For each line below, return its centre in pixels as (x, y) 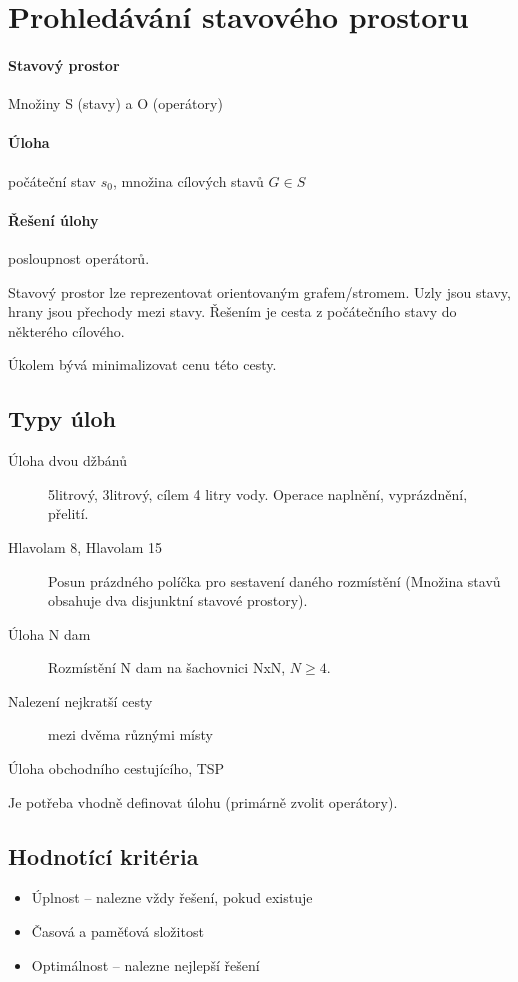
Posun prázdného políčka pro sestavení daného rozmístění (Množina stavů (274, 580)
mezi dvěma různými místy (130, 734)
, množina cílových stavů (188, 180)
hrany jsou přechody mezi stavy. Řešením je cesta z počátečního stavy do (232, 311)
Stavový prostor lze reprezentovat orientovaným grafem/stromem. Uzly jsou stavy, (259, 291)
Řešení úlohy (53, 219)
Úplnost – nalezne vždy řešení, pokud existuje (172, 897)
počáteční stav (52, 180)
